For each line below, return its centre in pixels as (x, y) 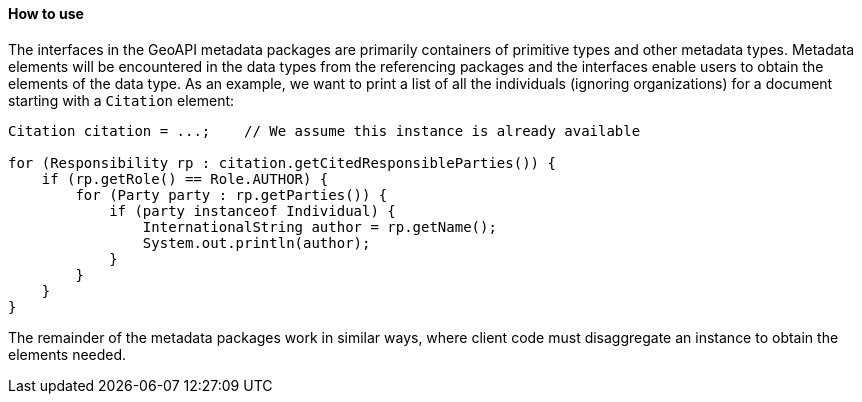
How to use (46, 13)
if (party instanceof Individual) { (252, 210)
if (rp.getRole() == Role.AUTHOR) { (185, 178)
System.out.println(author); (256, 242)
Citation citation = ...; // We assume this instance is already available (324, 130)
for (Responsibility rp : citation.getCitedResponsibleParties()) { (282, 162)
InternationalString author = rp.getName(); (319, 226)
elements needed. (67, 354)
